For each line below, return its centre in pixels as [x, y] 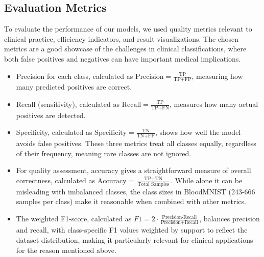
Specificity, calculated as [54, 132]
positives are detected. [51, 115]
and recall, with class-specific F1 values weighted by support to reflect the [132, 230]
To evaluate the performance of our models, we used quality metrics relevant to [128, 29]
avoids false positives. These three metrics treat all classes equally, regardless [136, 143]
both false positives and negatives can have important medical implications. [123, 58]
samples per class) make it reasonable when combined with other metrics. [131, 201]
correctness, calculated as [56, 180]
